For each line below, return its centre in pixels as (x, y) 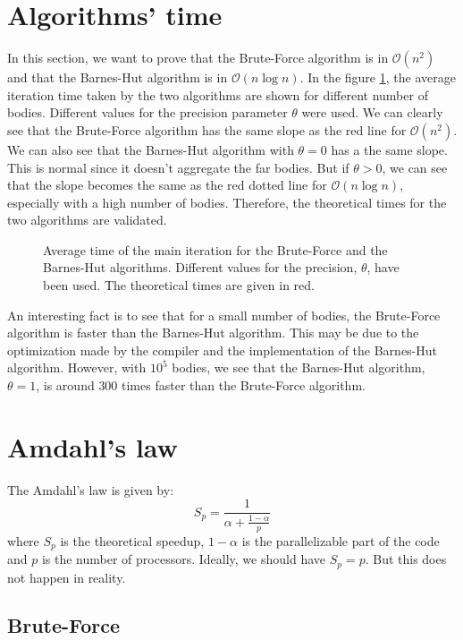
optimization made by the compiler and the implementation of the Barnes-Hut (223, 350)
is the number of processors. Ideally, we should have (183, 559)
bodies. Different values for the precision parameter (147, 112)
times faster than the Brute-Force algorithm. (244, 385)
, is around (65, 385)
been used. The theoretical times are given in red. (179, 285)
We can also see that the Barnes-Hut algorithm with (151, 149)
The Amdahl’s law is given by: (91, 489)
